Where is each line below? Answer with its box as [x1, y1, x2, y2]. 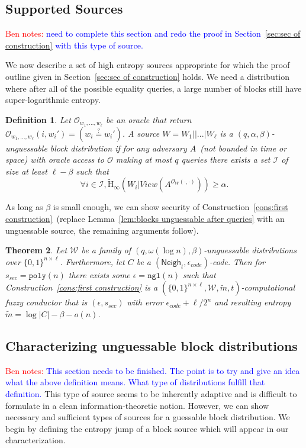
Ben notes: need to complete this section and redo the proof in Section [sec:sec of [5, 27, 301, 40]
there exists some [68, 268, 130, 281]
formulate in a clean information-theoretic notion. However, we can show [5, 399, 269, 411]
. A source [122, 127, 160, 139]
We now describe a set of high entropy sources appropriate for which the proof [5, 59, 290, 71]
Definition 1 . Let [5, 113, 71, 125]
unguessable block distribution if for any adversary [5, 141, 187, 154]
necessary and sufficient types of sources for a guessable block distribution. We [5, 411, 290, 423]
